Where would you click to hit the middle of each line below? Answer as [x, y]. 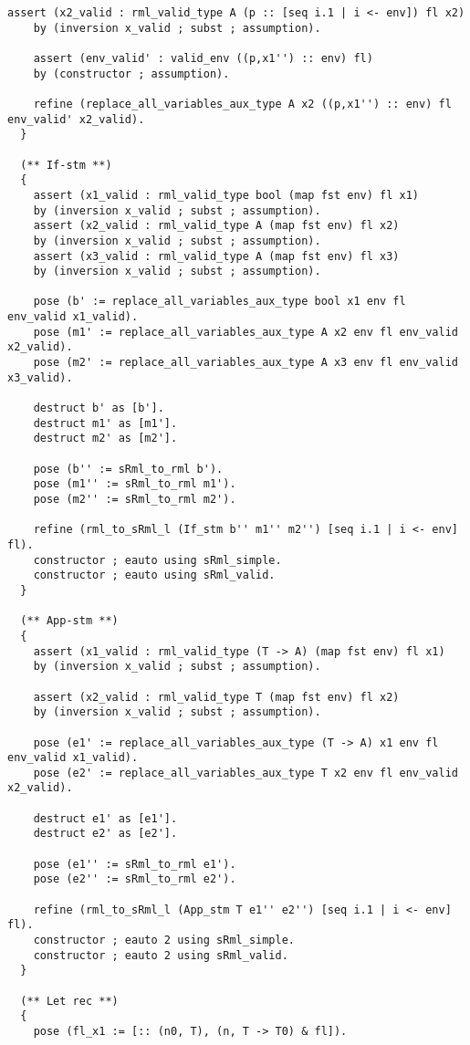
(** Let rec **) [69, 1001]
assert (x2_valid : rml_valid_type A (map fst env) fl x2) [216, 226]
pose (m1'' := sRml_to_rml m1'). [135, 484]
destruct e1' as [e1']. [105, 818]
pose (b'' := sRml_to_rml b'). [128, 469]
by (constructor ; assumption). [131, 73]
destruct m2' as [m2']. [105, 439]
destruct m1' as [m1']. [105, 423]
